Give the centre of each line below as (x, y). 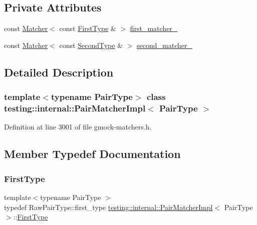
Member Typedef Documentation (92, 154)
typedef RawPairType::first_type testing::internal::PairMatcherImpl (108, 207)
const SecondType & (91, 45)
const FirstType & (88, 28)
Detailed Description (59, 72)
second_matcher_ (165, 45)
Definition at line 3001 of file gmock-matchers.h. (78, 127)
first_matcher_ (154, 28)
